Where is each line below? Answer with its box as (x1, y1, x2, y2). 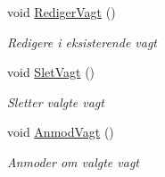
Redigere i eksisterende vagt (7, 32, 158, 51)
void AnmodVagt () (7, 122, 114, 141)
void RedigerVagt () (7, 3, 116, 21)
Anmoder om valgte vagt (7, 152, 139, 171)
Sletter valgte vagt (7, 92, 104, 111)
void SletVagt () (7, 63, 95, 81)
